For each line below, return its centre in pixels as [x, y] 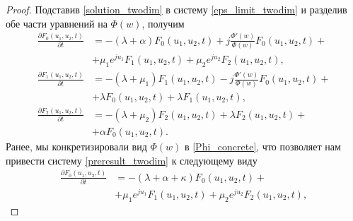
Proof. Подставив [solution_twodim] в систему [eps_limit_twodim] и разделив [176, 9]
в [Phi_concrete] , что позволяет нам [262, 146]
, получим [163, 23]
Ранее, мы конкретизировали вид [76, 146]
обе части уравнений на [57, 23]
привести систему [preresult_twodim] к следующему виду [132, 160]
